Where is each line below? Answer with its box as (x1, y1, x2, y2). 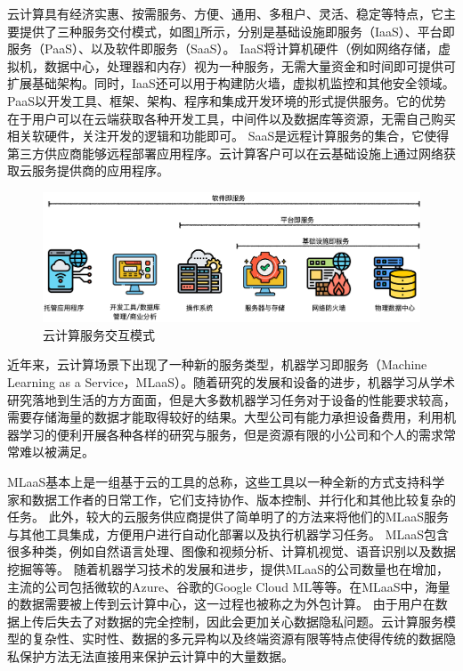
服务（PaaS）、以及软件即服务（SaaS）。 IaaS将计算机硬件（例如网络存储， (7, 39, 438, 58)
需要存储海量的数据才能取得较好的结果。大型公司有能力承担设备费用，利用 (7, 408, 443, 426)
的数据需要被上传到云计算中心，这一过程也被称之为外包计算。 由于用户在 (7, 594, 435, 613)
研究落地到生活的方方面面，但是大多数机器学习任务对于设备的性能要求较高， (7, 390, 456, 408)
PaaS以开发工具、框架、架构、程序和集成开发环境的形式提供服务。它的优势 (7, 91, 446, 109)
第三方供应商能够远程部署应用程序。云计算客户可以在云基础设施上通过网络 (7, 143, 443, 162)
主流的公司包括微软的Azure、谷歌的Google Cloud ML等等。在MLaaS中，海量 (7, 577, 451, 595)
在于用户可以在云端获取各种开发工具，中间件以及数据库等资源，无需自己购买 (7, 109, 456, 127)
